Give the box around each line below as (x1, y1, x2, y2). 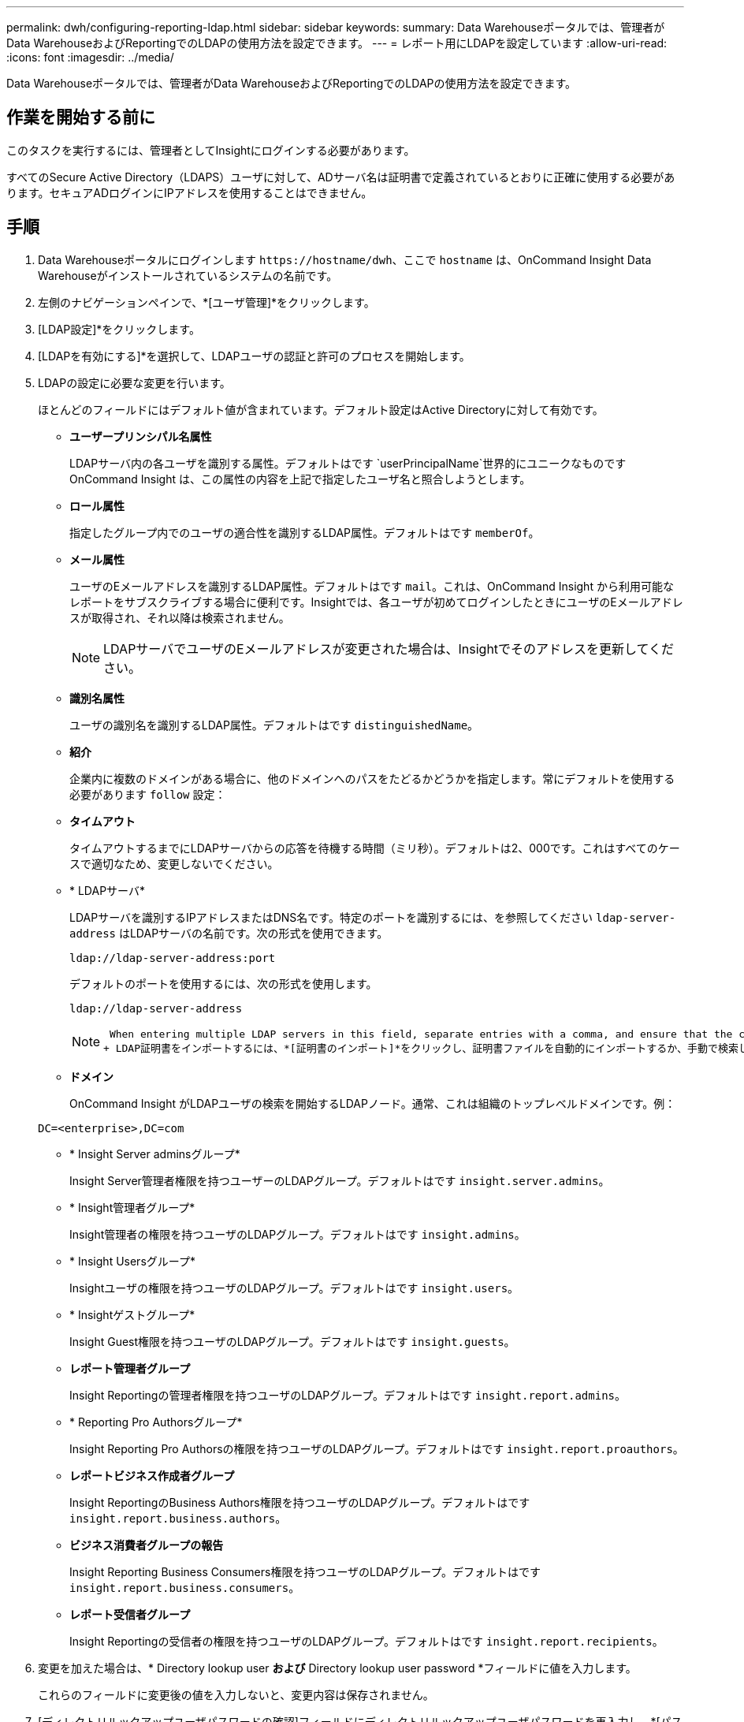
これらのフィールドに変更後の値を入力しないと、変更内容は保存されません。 (38, 1687, 434, 1701)
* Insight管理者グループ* (69, 1200, 195, 1214)
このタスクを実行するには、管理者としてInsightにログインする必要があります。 (6, 143, 415, 157)
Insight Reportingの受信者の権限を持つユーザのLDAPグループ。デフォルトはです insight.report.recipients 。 (69, 1634, 664, 1648)
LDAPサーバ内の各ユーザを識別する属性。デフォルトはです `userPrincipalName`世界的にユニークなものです (69, 456, 627, 470)
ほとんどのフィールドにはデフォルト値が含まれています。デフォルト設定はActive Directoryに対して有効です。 (38, 402, 604, 416)
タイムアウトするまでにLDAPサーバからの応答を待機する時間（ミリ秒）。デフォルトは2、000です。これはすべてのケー (69, 840, 680, 855)
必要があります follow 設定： (69, 787, 226, 801)
